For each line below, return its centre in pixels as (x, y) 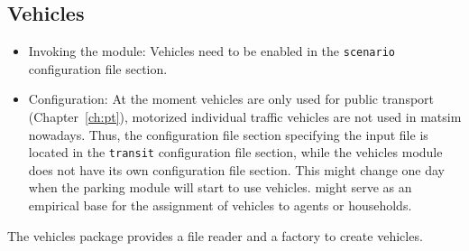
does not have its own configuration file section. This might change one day (236, 169)
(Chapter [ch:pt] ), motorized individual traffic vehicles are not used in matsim (245, 117)
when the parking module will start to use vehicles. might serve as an (220, 187)
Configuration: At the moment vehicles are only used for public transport (231, 99)
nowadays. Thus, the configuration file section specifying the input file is (228, 134)
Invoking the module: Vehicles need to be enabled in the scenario (212, 51)
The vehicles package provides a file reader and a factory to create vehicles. (215, 235)
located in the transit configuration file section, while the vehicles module (235, 152)
